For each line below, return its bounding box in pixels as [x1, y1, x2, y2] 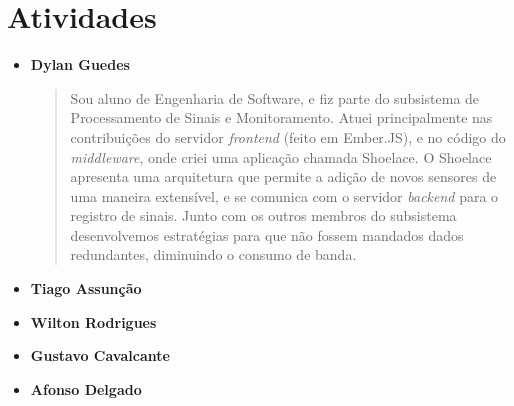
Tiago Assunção [30, 278, 142, 299]
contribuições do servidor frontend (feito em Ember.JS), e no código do [70, 126, 506, 147]
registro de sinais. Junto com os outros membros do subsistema [70, 205, 457, 226]
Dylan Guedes [30, 54, 130, 75]
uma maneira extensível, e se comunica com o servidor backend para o [70, 185, 499, 206]
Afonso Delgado [30, 378, 142, 399]
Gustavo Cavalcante [30, 345, 170, 366]
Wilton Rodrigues [30, 311, 157, 332]
